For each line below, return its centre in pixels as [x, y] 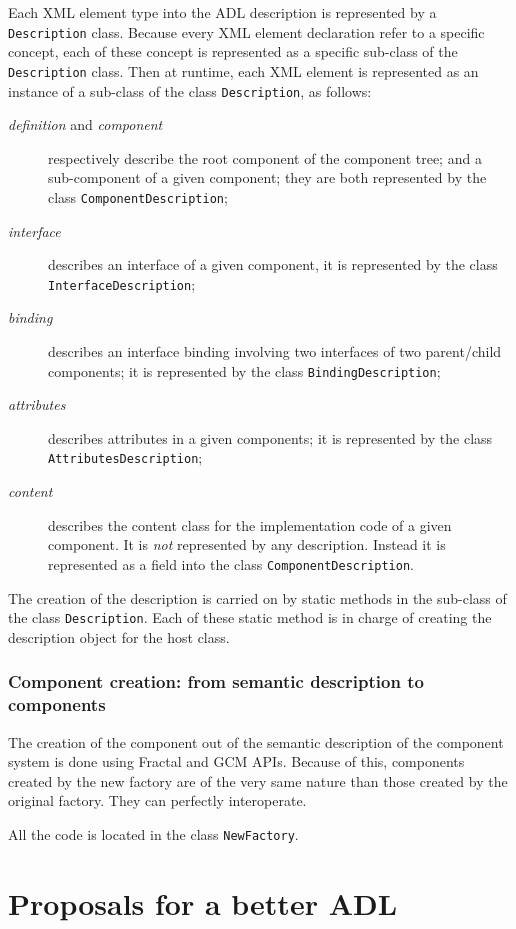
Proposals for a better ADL [203, 902]
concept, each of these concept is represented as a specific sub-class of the [233, 51]
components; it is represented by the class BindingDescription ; [244, 370]
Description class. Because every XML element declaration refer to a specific [246, 31]
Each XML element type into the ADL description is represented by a [222, 12]
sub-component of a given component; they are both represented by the [267, 177]
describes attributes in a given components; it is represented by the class [270, 437]
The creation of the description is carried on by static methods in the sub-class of [257, 597]
